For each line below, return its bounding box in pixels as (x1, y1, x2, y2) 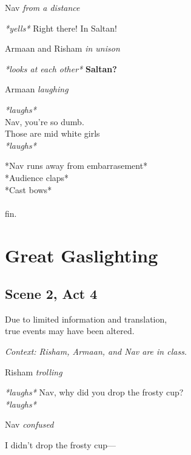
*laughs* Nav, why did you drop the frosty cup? (5, 386, 184, 399)
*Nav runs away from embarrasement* (5, 159, 148, 172)
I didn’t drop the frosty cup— (5, 439, 116, 451)
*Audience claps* (5, 171, 69, 183)
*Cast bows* (5, 183, 52, 196)
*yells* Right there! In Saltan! (5, 21, 117, 34)
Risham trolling (5, 365, 62, 378)
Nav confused (5, 418, 54, 431)
